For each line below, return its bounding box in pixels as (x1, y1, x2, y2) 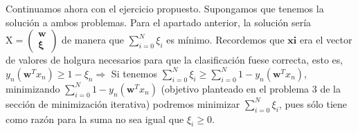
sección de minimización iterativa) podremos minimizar (6, 96, 240, 111)
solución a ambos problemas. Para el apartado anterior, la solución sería (6, 15, 312, 29)
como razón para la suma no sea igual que (6, 111, 184, 126)
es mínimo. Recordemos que (166, 32, 285, 47)
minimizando (6, 81, 60, 95)
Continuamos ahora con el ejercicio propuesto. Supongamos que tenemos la (6, 1, 324, 15)
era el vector (299, 32, 352, 47)
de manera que (62, 32, 124, 47)
